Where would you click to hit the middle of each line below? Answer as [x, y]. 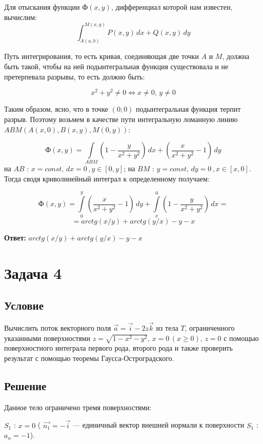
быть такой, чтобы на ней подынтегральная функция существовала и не [116, 66]
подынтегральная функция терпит [188, 109]
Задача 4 [33, 273]
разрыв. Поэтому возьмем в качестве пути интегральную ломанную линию [121, 119]
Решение [25, 386]
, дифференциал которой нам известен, [172, 7]
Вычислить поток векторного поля [58, 328]
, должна [236, 56]
